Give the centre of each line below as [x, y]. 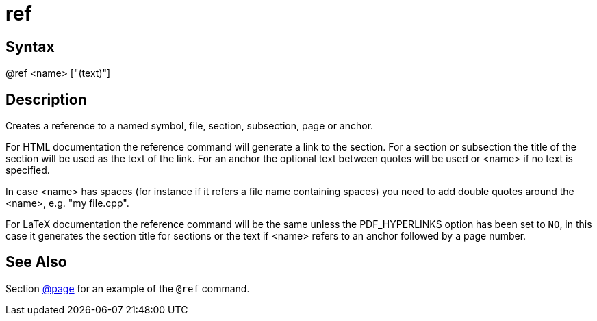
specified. [28, 170]
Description [46, 99]
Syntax [30, 47]
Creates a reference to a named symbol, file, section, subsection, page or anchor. [190, 126]
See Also [36, 262]
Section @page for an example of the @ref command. [128, 288]
